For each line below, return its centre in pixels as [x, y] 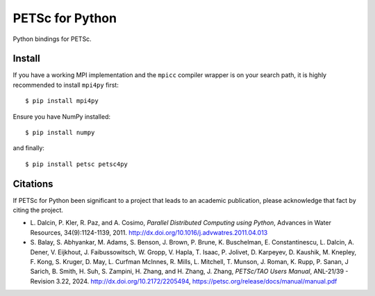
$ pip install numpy [60, 133]
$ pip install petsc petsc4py [77, 164]
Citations [33, 184]
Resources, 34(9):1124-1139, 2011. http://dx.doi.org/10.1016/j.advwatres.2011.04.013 [149, 232]
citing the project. [38, 210]
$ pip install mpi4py [62, 101]
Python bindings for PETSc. [52, 39]
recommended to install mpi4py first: [66, 85]
